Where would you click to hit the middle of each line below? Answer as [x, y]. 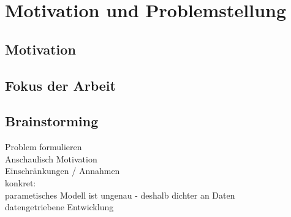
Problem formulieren [43, 147]
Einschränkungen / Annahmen [62, 171]
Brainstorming [52, 121]
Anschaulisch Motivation [51, 158]
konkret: [21, 182]
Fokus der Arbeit [60, 85]
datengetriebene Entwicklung [59, 207]
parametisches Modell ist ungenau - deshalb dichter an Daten [120, 195]
